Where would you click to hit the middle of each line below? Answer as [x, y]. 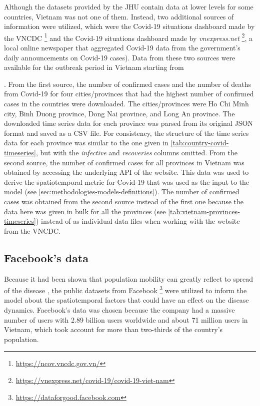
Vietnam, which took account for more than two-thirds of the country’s [113, 329]
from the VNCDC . [32, 230]
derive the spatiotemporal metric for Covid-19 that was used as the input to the [127, 182]
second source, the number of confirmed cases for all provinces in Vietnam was [124, 162]
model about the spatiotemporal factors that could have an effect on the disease [126, 300]
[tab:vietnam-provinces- [204, 211]
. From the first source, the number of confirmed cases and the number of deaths [127, 84]
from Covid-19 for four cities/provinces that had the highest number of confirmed [129, 94]
